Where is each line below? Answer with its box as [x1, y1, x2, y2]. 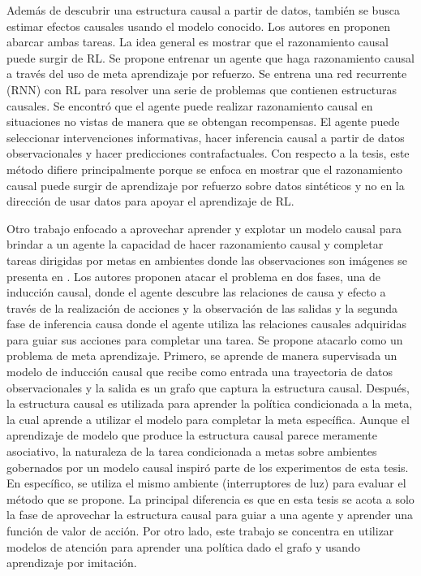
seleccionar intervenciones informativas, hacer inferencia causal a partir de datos [6, 128, 405, 145]
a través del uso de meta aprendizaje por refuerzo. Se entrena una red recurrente [6, 65, 407, 82]
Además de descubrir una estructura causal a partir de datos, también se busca [6, 2, 400, 18]
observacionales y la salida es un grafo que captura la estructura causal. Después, [6, 379, 410, 396]
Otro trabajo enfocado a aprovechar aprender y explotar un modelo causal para [6, 219, 402, 236]
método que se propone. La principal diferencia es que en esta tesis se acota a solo [6, 490, 415, 507]
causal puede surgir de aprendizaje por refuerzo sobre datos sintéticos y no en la [6, 176, 405, 193]
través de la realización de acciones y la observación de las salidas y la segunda [6, 299, 398, 316]
